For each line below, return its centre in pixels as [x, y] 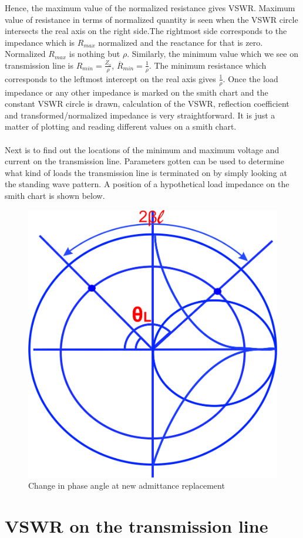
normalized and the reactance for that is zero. [181, 42]
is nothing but [95, 54]
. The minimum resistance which [208, 65]
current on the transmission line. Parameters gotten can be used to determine [144, 161]
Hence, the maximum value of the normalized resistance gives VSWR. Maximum [150, 8]
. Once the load [250, 78]
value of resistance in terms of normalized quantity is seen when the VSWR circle [151, 19]
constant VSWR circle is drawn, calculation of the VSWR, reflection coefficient [147, 104]
